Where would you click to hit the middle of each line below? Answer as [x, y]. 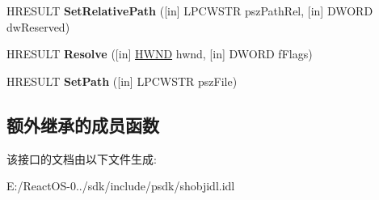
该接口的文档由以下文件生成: [82, 158]
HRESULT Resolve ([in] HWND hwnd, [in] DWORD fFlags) [160, 54]
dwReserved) [38, 26]
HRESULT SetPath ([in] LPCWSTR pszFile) [122, 81]
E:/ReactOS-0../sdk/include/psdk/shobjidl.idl [121, 186]
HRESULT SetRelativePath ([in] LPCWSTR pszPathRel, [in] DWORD [190, 11]
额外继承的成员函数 [83, 124]
